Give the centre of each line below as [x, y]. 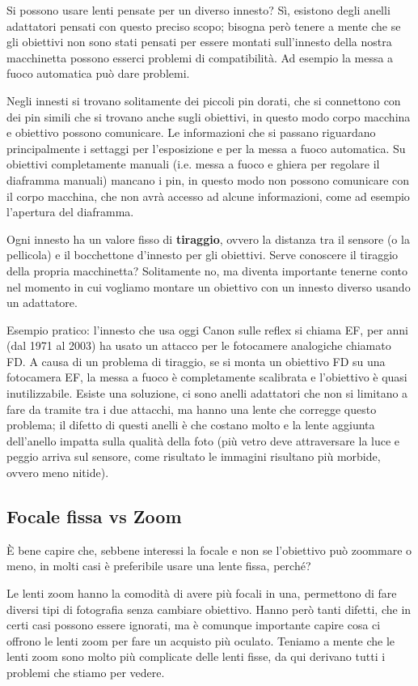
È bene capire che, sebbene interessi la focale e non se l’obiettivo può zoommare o [209, 550]
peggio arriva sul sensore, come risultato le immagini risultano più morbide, [194, 456]
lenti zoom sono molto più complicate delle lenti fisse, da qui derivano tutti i [196, 656]
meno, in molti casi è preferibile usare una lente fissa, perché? [159, 566]
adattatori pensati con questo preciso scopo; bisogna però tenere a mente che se [204, 26]
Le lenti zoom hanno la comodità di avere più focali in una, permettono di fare [202, 593]
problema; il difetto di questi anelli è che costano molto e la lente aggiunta [191, 425]
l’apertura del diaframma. [70, 212]
